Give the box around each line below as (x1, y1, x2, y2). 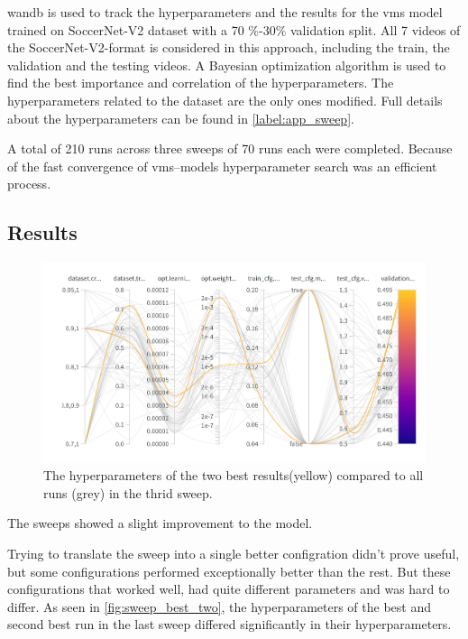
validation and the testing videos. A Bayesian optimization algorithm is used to (7, 55, 446, 74)
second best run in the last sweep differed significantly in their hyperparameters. (7, 615, 452, 634)
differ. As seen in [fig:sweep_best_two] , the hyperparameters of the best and (7, 597, 432, 616)
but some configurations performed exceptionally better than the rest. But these (7, 561, 451, 580)
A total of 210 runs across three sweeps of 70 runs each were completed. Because (7, 139, 453, 158)
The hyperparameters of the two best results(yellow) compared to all (43, 466, 424, 485)
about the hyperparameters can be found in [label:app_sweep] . (7, 108, 354, 127)
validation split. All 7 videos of (289, 20, 461, 39)
